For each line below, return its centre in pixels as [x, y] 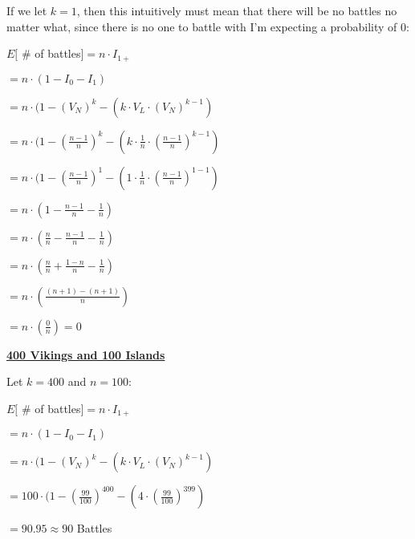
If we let [27, 10]
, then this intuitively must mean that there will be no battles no [237, 10]
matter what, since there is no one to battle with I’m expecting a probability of [202, 26]
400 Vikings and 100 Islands [86, 354]
